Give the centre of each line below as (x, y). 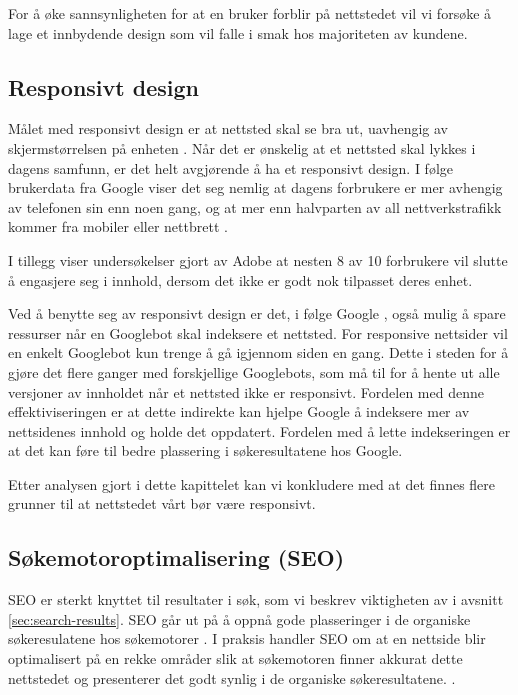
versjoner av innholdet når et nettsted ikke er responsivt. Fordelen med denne (246, 391)
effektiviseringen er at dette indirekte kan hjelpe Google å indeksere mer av (239, 411)
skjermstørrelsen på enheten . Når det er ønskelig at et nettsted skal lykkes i (242, 147)
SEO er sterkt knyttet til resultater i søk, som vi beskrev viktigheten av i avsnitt (256, 599)
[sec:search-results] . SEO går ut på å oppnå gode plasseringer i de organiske (239, 618)
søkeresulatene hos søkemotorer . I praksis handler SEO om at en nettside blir (247, 638)
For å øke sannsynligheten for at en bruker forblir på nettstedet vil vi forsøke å (250, 13)
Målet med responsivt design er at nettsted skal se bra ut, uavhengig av (228, 128)
